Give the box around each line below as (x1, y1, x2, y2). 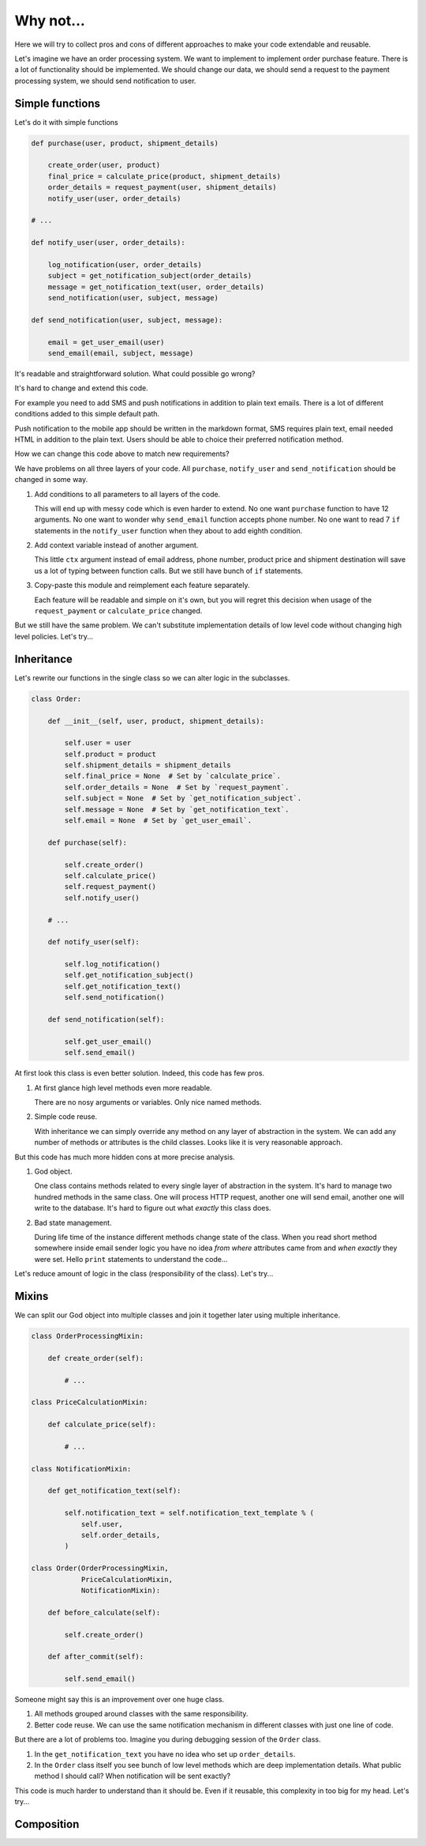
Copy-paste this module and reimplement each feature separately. (34, 581, 250, 590)
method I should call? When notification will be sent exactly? (34, 1771, 231, 1781)
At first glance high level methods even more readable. (34, 1083, 212, 1092)
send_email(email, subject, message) (47, 348, 194, 358)
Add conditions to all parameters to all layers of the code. (34, 489, 221, 499)
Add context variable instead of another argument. (34, 541, 199, 550)
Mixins (14, 1289, 49, 1303)
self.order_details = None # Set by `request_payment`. (64, 782, 290, 792)
